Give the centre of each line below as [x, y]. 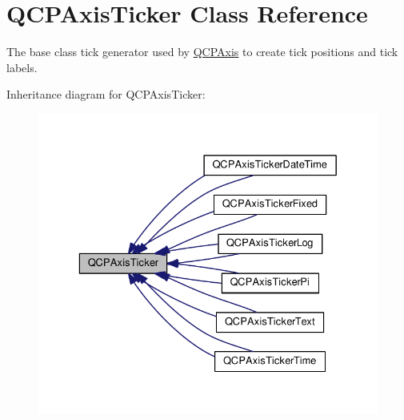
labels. [22, 67]
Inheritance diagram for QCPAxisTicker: [106, 94]
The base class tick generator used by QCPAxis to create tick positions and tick [202, 52]
